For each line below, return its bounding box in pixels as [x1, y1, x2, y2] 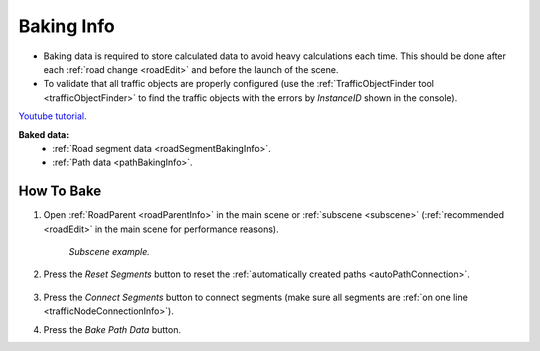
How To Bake [18, 183, 102, 200]
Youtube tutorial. [18, 110, 87, 122]
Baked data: [18, 128, 70, 140]
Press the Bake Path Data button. [43, 323, 182, 335]
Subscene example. [68, 245, 150, 257]
